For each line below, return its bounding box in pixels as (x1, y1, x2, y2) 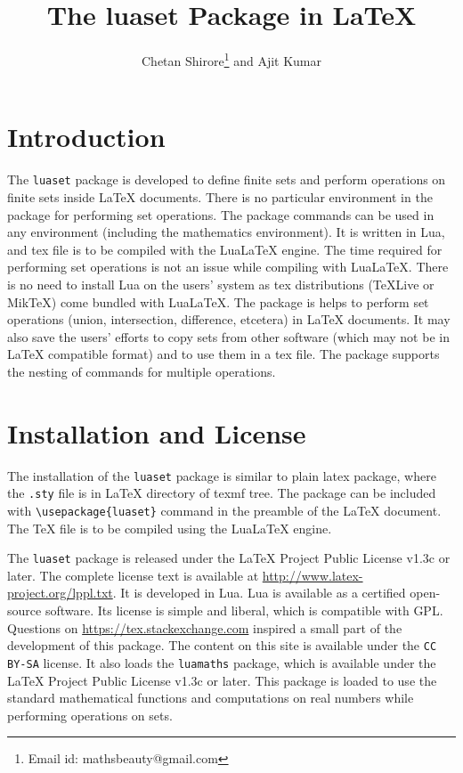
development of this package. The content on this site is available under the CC (7, 636, 437, 655)
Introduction (7, 118, 166, 155)
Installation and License (7, 414, 306, 451)
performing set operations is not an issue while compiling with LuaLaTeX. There (7, 257, 449, 276)
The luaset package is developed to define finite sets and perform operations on (7, 170, 446, 189)
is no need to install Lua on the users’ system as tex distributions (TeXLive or (7, 274, 435, 293)
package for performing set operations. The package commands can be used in (7, 205, 435, 224)
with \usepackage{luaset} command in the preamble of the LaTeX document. (7, 500, 442, 519)
